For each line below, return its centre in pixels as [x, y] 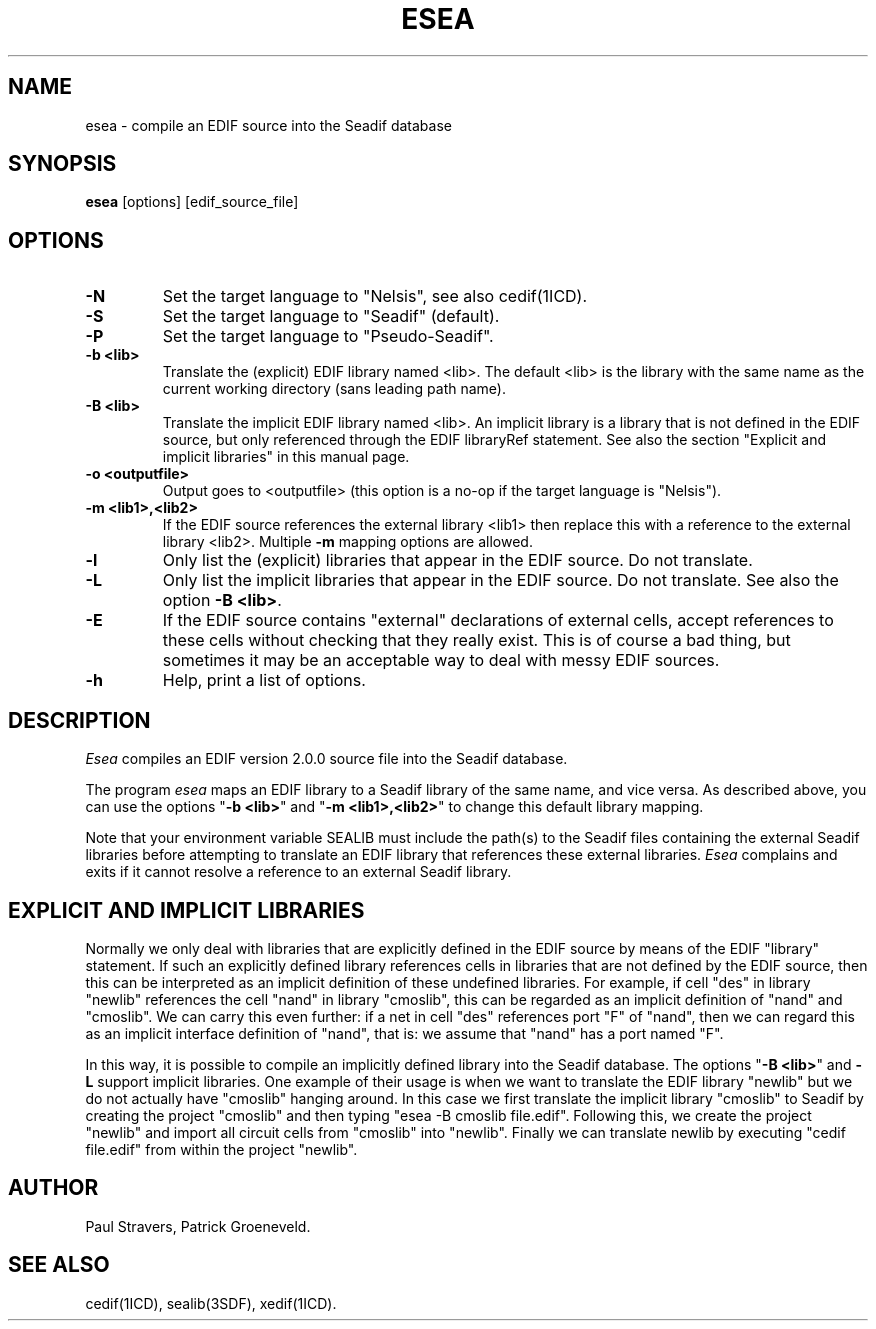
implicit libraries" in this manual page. [286, 457]
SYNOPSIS [62, 164]
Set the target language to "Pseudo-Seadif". [328, 336]
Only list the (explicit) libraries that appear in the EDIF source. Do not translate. [457, 560]
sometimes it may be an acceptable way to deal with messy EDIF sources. [441, 660]
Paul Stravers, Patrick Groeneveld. [198, 1226]
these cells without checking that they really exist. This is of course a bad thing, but [476, 640]
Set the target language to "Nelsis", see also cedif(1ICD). [375, 296]
